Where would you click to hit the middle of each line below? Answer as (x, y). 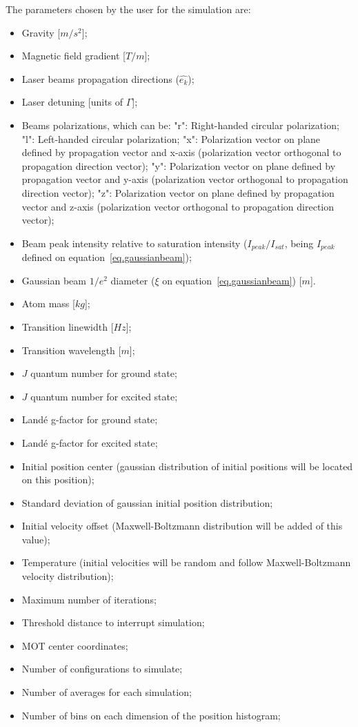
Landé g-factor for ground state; (90, 419)
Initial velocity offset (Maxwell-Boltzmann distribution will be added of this (182, 526)
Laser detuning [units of (72, 102)
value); (36, 539)
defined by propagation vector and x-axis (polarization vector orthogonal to (181, 152)
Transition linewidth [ (68, 326)
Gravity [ (41, 32)
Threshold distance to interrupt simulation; (113, 622)
